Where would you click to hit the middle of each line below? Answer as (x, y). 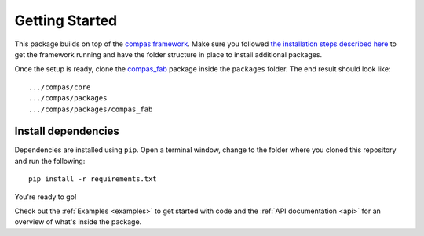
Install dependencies (67, 131)
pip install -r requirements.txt (93, 179)
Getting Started (66, 20)
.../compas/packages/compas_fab (91, 109)
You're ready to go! (46, 197)
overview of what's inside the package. (78, 222)
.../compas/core (60, 87)
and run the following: (50, 161)
